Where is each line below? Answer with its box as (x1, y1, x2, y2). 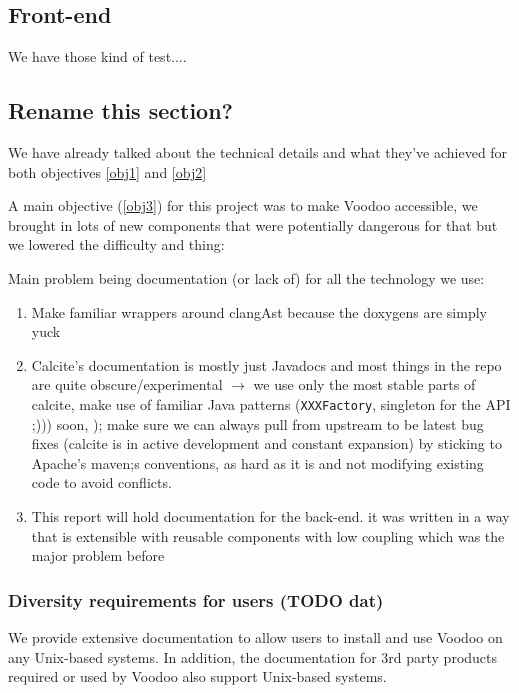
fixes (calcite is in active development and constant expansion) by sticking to (31, 433, 502, 454)
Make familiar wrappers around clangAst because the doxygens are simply (31, 301, 487, 322)
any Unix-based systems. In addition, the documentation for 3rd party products (8, 646, 498, 667)
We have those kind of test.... (8, 46, 187, 67)
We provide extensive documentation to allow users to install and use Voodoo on (8, 626, 503, 647)
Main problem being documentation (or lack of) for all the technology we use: (8, 267, 485, 288)
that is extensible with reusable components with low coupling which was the (31, 525, 505, 546)
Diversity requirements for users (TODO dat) (8, 587, 384, 612)
